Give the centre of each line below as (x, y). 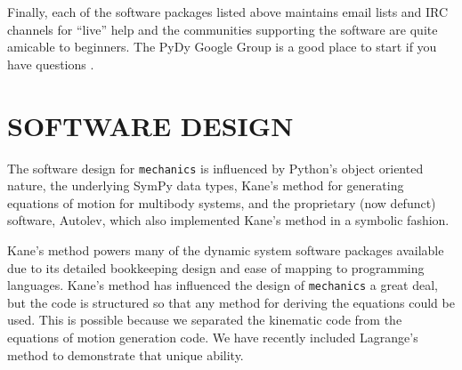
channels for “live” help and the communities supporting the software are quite (223, 29)
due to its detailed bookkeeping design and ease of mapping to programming (216, 267)
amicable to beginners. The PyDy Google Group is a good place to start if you (222, 47)
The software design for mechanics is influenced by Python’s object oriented (215, 168)
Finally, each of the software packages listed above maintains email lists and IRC (228, 12)
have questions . (51, 64)
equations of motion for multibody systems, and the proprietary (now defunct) (222, 202)
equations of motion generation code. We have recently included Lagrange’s (213, 337)
